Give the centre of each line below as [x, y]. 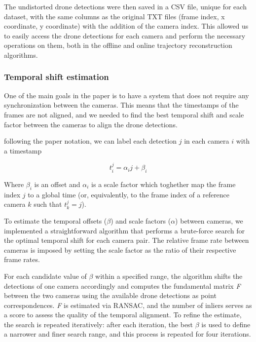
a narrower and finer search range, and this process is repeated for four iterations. [128, 334]
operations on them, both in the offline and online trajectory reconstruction [118, 45]
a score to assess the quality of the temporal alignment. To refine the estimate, [123, 315]
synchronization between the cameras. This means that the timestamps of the [121, 105]
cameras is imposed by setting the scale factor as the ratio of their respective [120, 249]
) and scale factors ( [141, 220]
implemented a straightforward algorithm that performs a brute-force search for [124, 230]
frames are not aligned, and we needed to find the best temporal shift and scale [124, 114]
